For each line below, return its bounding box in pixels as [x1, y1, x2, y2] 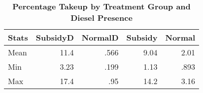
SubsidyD [35, 32, 74, 43]
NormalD [81, 32, 119, 43]
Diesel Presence [70, 12, 133, 23]
